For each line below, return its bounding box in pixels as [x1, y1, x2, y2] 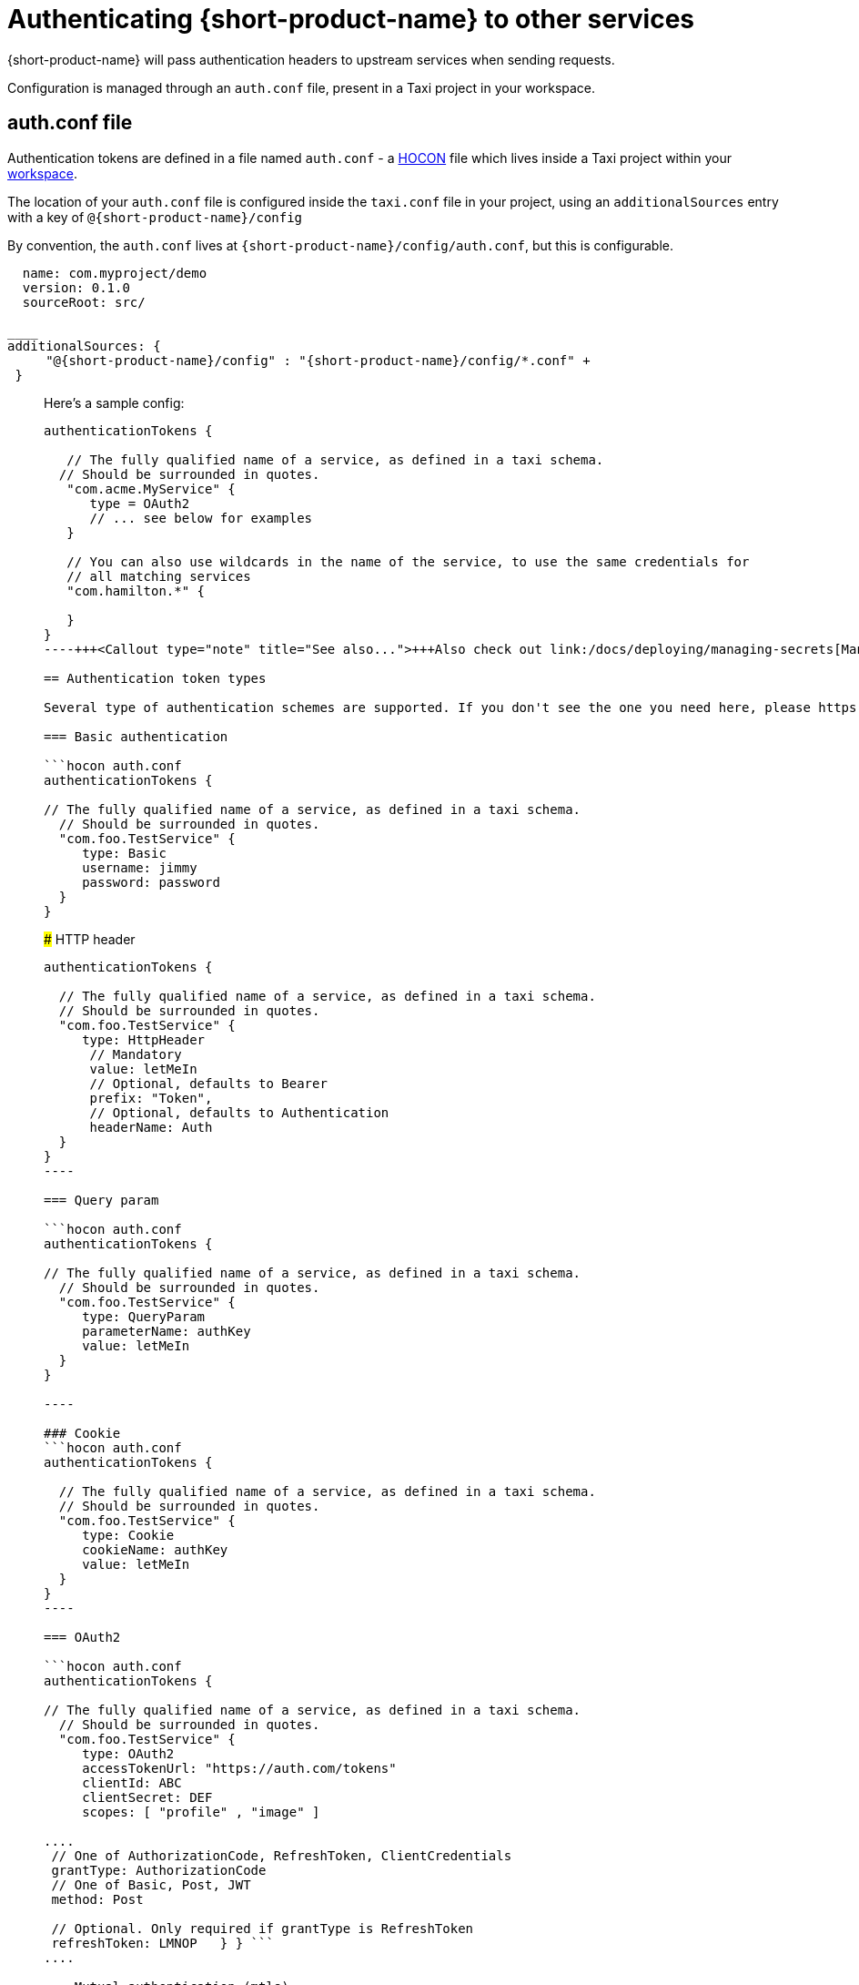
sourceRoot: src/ [22, 294, 146, 310]
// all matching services [66, 568, 251, 584]
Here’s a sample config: [44, 394, 185, 411]
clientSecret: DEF [82, 1789, 213, 1805]
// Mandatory [89, 1046, 182, 1062]
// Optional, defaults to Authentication [89, 1104, 389, 1120]
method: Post [51, 1891, 144, 1907]
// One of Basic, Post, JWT [51, 1877, 251, 1892]
